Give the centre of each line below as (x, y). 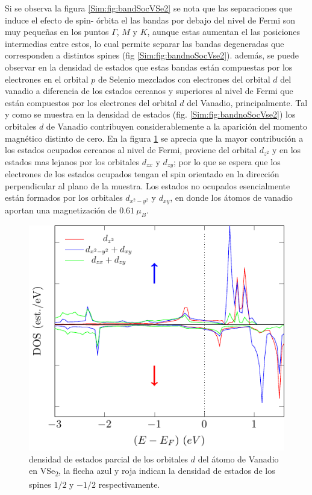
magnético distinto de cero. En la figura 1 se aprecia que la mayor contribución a (154, 138)
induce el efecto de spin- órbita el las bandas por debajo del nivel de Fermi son (150, 20)
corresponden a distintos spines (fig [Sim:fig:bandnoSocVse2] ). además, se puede (152, 55)
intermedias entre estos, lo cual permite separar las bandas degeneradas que (145, 43)
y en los (287, 150)
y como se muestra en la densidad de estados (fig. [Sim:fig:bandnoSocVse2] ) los (150, 114)
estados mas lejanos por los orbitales (72, 161)
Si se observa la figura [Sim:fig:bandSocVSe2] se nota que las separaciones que (148, 8)
